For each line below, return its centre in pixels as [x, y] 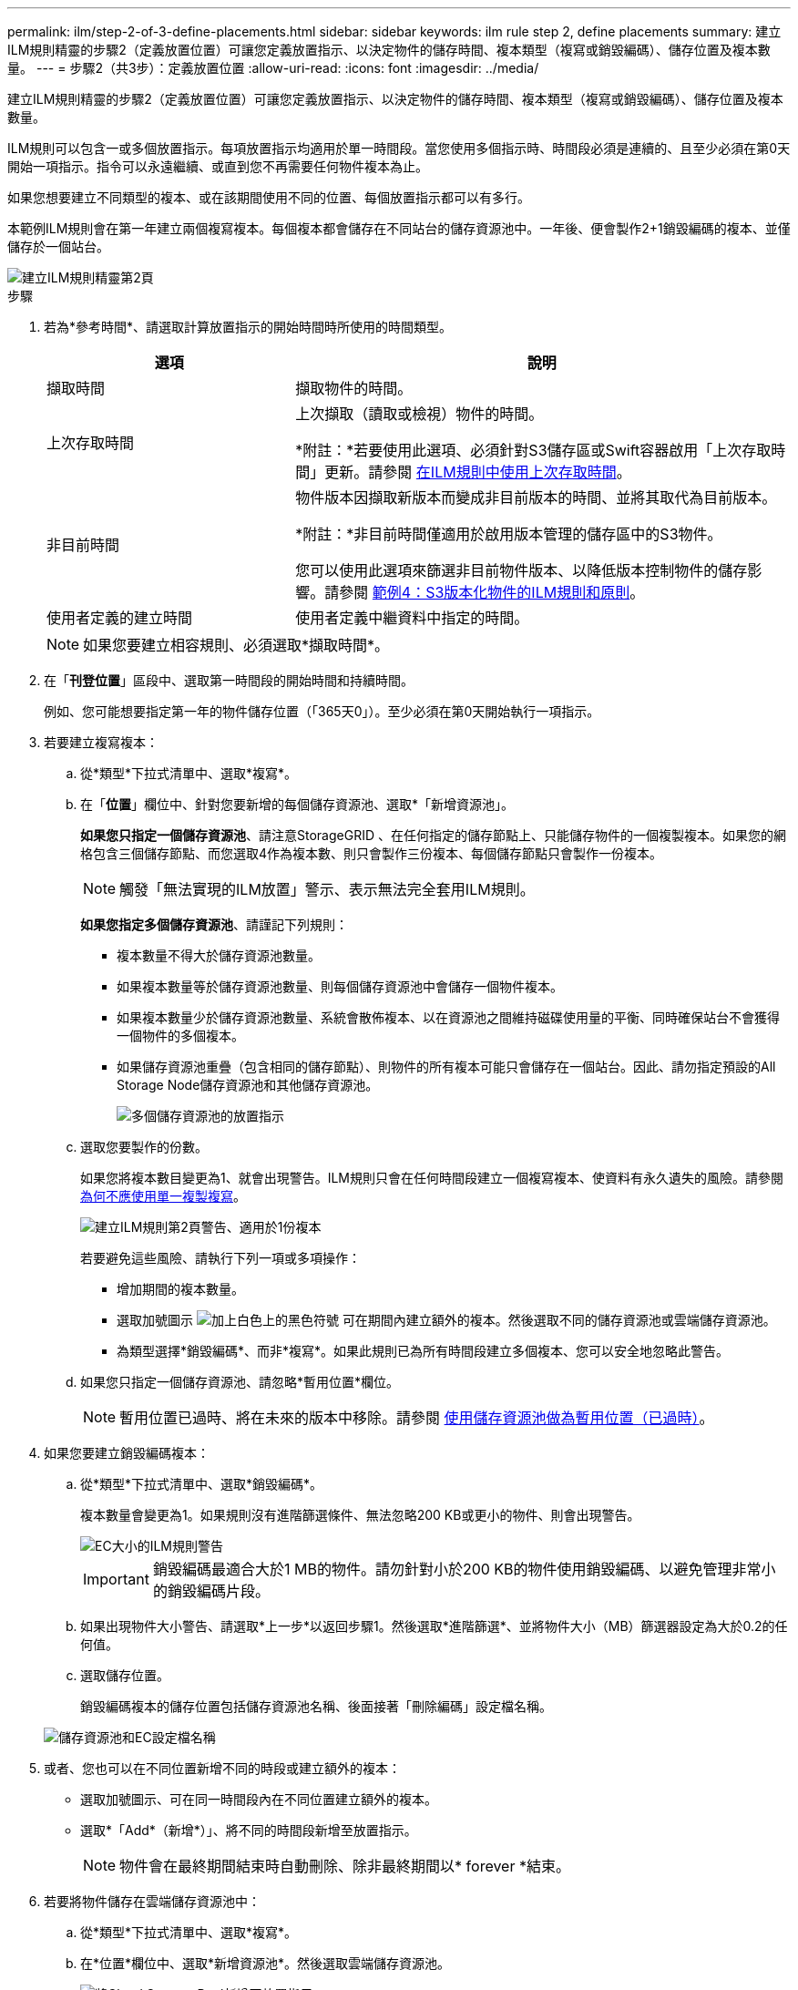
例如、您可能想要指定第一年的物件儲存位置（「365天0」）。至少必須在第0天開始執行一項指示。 [322, 711]
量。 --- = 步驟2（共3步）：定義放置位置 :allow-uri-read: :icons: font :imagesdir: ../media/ [273, 68]
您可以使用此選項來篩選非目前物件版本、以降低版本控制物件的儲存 [522, 570]
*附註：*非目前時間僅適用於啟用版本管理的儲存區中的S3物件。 [509, 534]
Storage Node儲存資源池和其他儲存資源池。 [248, 1085]
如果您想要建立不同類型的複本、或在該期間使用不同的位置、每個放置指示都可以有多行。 [269, 197]
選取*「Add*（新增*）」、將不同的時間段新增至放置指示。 [249, 1830]
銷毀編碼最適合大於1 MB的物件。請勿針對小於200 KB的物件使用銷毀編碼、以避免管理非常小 [464, 1569]
